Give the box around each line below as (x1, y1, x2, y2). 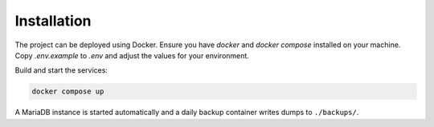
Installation (14, 12, 92, 30)
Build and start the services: (14, 65, 108, 75)
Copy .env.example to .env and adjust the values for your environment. (14, 50, 249, 60)
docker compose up (31, 87, 104, 96)
